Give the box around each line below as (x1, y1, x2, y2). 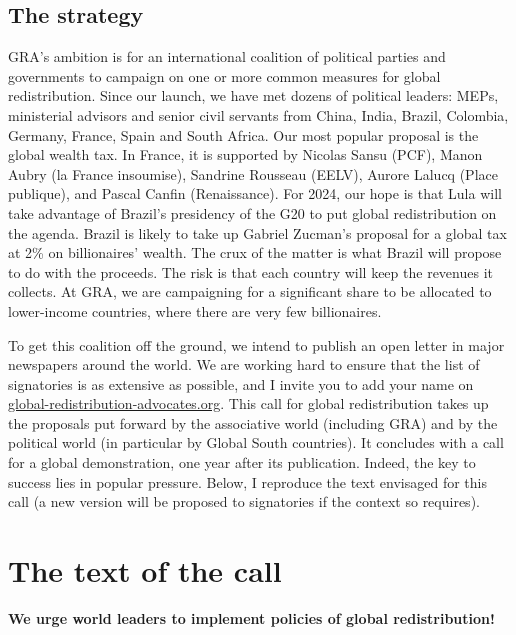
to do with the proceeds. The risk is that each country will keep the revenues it (8, 261, 493, 282)
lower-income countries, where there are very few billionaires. (8, 300, 382, 321)
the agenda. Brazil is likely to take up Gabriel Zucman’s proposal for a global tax (8, 222, 507, 243)
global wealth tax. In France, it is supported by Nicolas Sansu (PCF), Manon (8, 144, 483, 165)
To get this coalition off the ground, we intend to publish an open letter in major (8, 334, 505, 355)
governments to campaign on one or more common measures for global (8, 65, 441, 86)
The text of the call (8, 550, 282, 591)
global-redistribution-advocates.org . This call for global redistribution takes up (8, 393, 489, 414)
